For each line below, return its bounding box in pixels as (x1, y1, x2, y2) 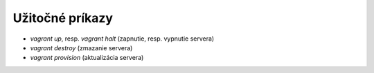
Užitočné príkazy (12, 10, 114, 25)
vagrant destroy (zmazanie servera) (30, 43, 133, 52)
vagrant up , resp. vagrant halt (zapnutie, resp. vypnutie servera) (30, 34, 215, 43)
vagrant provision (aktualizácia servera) (30, 54, 144, 62)
